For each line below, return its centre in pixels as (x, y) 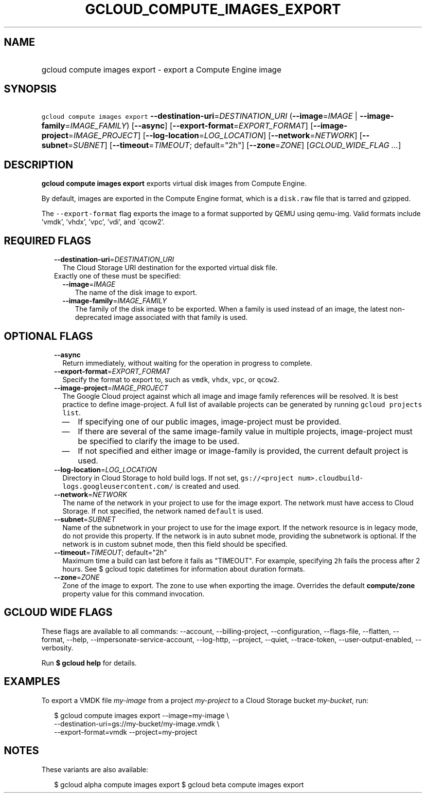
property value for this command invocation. (133, 593)
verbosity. (57, 648)
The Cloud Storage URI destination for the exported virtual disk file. (170, 268)
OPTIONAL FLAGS (48, 336)
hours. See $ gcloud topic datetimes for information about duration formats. (184, 569)
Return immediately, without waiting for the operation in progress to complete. (187, 363)
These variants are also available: (95, 769)
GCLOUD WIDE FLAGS (58, 612)
